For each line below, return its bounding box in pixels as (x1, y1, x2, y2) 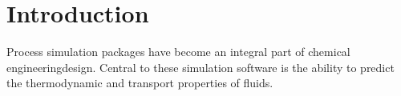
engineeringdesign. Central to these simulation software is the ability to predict (6, 58, 395, 75)
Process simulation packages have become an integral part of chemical (6, 43, 350, 60)
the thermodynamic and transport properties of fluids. (6, 74, 273, 91)
